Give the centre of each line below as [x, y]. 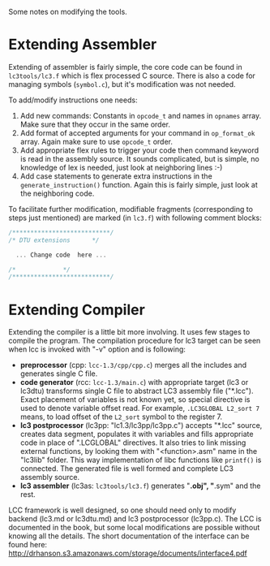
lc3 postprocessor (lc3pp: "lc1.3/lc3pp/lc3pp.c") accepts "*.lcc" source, [141, 426]
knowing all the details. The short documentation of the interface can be [129, 536]
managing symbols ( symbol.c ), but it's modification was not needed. [122, 84]
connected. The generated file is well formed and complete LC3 [126, 469]
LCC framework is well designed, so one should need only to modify [122, 510]
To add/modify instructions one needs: [73, 100]
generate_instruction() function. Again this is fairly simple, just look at [139, 184]
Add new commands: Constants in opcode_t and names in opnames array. [141, 115]
